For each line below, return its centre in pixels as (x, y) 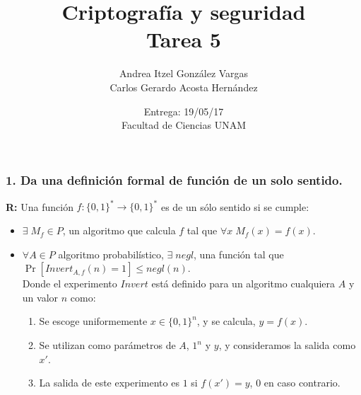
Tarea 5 (184, 39)
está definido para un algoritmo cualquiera (243, 284)
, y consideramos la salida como (287, 345)
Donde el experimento (70, 284)
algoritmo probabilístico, (111, 254)
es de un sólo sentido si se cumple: (235, 206)
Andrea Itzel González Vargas (184, 73)
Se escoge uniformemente (93, 321)
